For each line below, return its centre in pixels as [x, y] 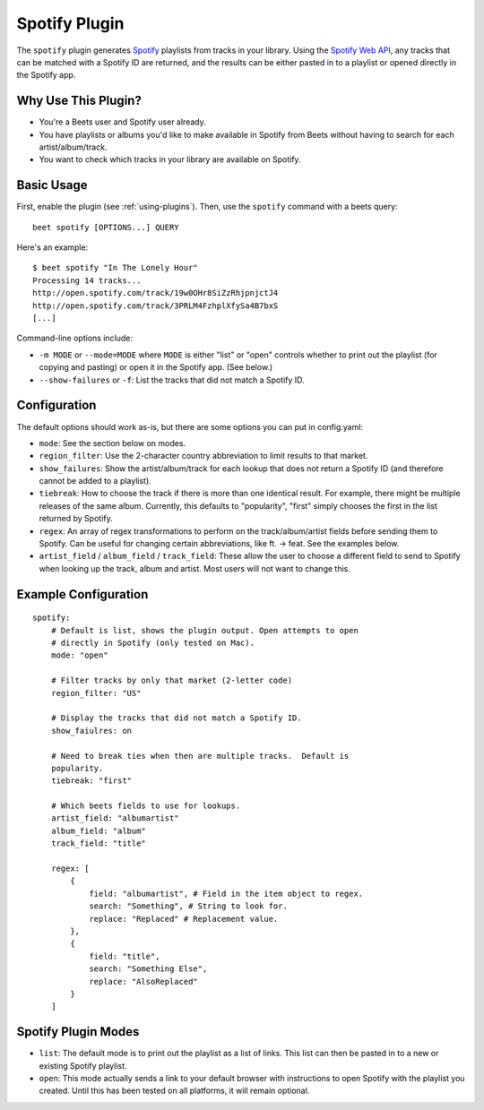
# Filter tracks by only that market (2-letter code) [172, 680]
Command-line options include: [75, 338]
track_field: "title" [99, 843]
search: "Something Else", [148, 969]
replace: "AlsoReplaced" [144, 981]
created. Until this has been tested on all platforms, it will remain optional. [174, 1091]
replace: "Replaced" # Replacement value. [184, 919]
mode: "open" [79, 655]
